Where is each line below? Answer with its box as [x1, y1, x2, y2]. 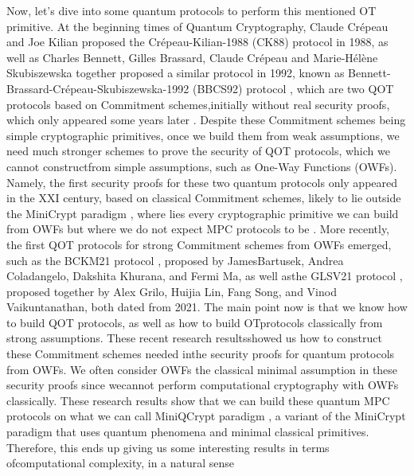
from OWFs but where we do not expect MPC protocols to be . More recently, [6, 220, 390, 237]
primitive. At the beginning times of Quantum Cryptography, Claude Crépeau [6, 18, 389, 34]
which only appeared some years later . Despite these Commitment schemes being [6, 111, 406, 128]
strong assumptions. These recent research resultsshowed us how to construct [6, 330, 382, 346]
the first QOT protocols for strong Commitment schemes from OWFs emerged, [6, 236, 392, 252]
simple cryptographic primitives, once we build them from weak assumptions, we [6, 127, 400, 143]
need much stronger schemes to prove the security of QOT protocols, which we [6, 142, 390, 159]
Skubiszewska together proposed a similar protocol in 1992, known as [6, 64, 345, 81]
